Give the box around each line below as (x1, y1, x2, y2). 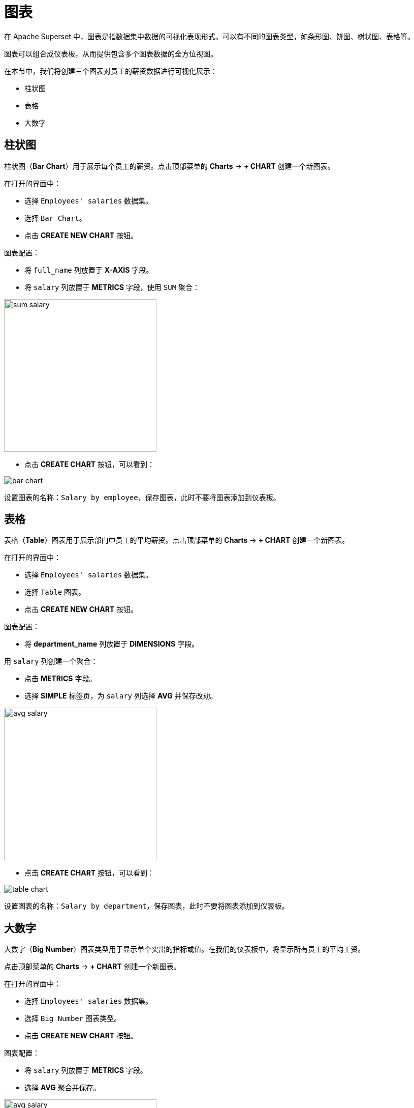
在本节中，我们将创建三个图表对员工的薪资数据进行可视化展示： (4, 66, 217, 75)
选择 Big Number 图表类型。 (24, 1014, 121, 1023)
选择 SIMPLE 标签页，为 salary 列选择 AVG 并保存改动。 (24, 691, 217, 701)
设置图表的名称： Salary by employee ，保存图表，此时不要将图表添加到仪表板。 (4, 492, 280, 502)
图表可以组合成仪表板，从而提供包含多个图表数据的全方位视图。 (4, 49, 217, 58)
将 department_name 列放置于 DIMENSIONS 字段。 (24, 639, 199, 649)
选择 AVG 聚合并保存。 (24, 1083, 101, 1092)
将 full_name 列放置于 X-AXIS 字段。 (24, 265, 153, 274)
